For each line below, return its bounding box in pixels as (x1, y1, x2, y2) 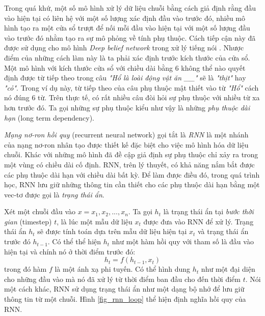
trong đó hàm (4, 264, 47, 274)
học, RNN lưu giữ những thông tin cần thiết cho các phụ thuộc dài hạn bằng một (4, 179, 260, 190)
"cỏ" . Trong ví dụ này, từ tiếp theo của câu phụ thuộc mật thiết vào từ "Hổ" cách (4, 82, 259, 93)
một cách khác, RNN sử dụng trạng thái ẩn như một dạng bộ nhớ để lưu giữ (4, 283, 245, 294)
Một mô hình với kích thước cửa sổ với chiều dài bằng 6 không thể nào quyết (4, 62, 246, 73)
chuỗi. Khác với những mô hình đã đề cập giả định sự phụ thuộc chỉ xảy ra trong (4, 149, 258, 160)
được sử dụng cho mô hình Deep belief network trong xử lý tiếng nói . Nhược (4, 42, 244, 53)
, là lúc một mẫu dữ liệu (57, 216, 132, 226)
